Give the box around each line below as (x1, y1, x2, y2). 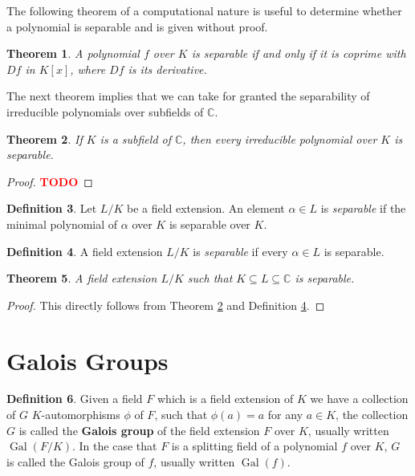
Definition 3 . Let (6, 200, 97, 217)
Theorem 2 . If (6, 130, 83, 147)
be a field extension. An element (126, 200, 285, 217)
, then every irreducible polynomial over (182, 130, 377, 147)
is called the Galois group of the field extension (18, 421, 260, 438)
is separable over (169, 215, 250, 232)
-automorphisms (41, 406, 120, 423)
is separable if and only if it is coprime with (191, 45, 406, 62)
